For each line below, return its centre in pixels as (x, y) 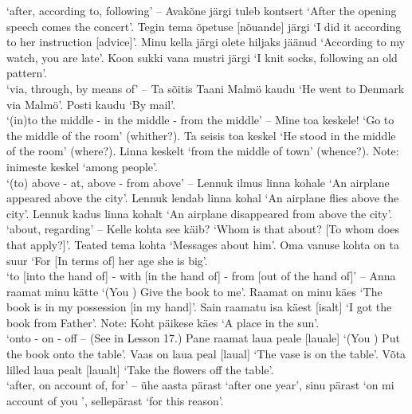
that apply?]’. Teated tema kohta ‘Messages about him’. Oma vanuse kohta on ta (203, 244)
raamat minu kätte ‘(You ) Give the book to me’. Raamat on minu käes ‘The (194, 291)
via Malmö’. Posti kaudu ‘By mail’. (91, 104)
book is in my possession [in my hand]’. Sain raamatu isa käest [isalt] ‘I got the (199, 307)
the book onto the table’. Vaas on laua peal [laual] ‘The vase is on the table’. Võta (206, 354)
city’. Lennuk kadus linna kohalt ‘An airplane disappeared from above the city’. (200, 213)
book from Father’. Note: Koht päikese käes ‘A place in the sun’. (163, 322)
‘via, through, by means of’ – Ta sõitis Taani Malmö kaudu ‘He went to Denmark (206, 88)
